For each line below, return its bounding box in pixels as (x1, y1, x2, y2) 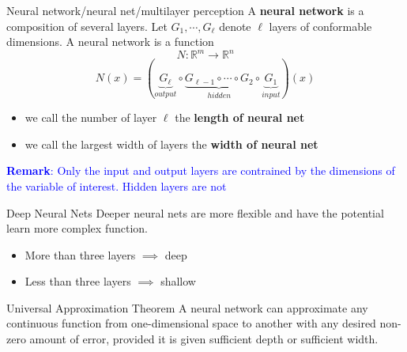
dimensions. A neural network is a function (6, 33, 214, 50)
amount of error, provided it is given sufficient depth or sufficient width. (29, 331, 379, 347)
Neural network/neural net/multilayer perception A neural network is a (6, 2, 364, 18)
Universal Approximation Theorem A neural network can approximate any (6, 299, 368, 316)
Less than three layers (24, 273, 131, 290)
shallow (160, 273, 196, 290)
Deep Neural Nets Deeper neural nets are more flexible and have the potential (6, 204, 384, 221)
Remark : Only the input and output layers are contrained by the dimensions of (6, 162, 395, 179)
